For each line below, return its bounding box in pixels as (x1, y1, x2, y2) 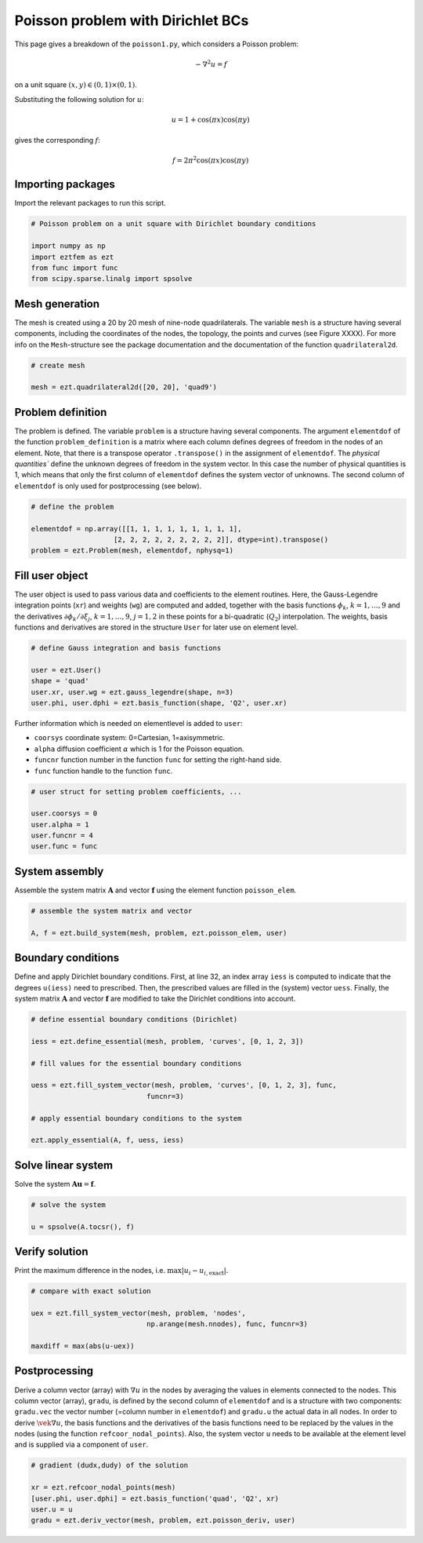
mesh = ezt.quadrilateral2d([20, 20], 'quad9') (31, 383, 217, 392)
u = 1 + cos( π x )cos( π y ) (171, 115, 250, 124)
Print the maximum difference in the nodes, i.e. (14, 1266, 166, 1275)
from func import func (31, 263, 118, 272)
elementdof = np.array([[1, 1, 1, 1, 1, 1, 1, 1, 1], (31, 524, 242, 533)
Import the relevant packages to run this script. (14, 199, 166, 208)
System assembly (14, 864, 104, 878)
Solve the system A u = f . (14, 1179, 96, 1188)
